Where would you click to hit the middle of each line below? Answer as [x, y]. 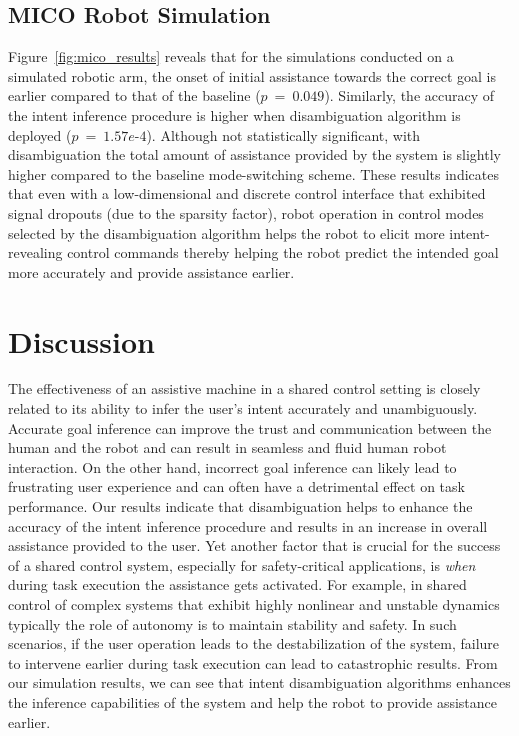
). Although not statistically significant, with [283, 134]
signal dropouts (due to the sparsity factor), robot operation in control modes [246, 212]
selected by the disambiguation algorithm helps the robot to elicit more [226, 232]
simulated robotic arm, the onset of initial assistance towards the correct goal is [252, 75]
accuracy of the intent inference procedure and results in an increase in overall [248, 525]
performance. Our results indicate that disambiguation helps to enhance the [240, 506]
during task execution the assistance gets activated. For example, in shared [237, 584]
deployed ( [40, 134]
